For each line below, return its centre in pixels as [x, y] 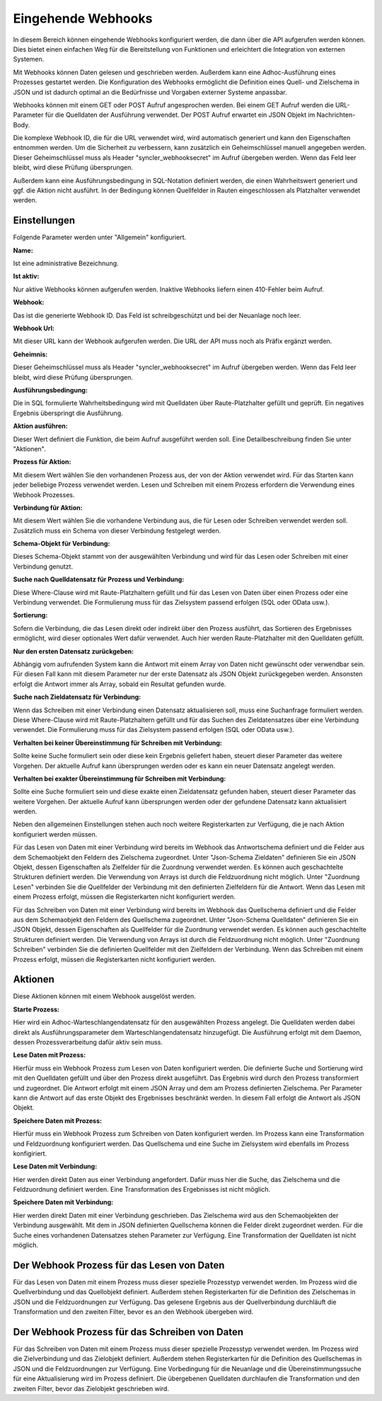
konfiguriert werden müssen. [55, 834]
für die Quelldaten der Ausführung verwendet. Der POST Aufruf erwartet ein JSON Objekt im [180, 115]
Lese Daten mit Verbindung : [55, 1166]
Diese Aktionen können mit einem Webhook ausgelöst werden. [104, 996]
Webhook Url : [34, 328]
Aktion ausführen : [40, 426]
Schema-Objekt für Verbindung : [62, 544]
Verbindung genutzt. [43, 566]
